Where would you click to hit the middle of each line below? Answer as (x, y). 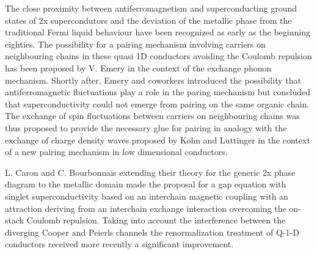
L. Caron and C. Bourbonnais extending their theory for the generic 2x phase (150, 172)
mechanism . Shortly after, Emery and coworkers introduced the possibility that (153, 80)
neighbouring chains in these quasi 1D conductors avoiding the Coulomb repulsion (158, 56)
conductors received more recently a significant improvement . (119, 244)
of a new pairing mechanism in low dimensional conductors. (116, 152)
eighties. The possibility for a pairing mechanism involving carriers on (135, 44)
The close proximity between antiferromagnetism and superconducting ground (151, 8)
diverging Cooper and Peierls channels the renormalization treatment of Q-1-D (152, 232)
